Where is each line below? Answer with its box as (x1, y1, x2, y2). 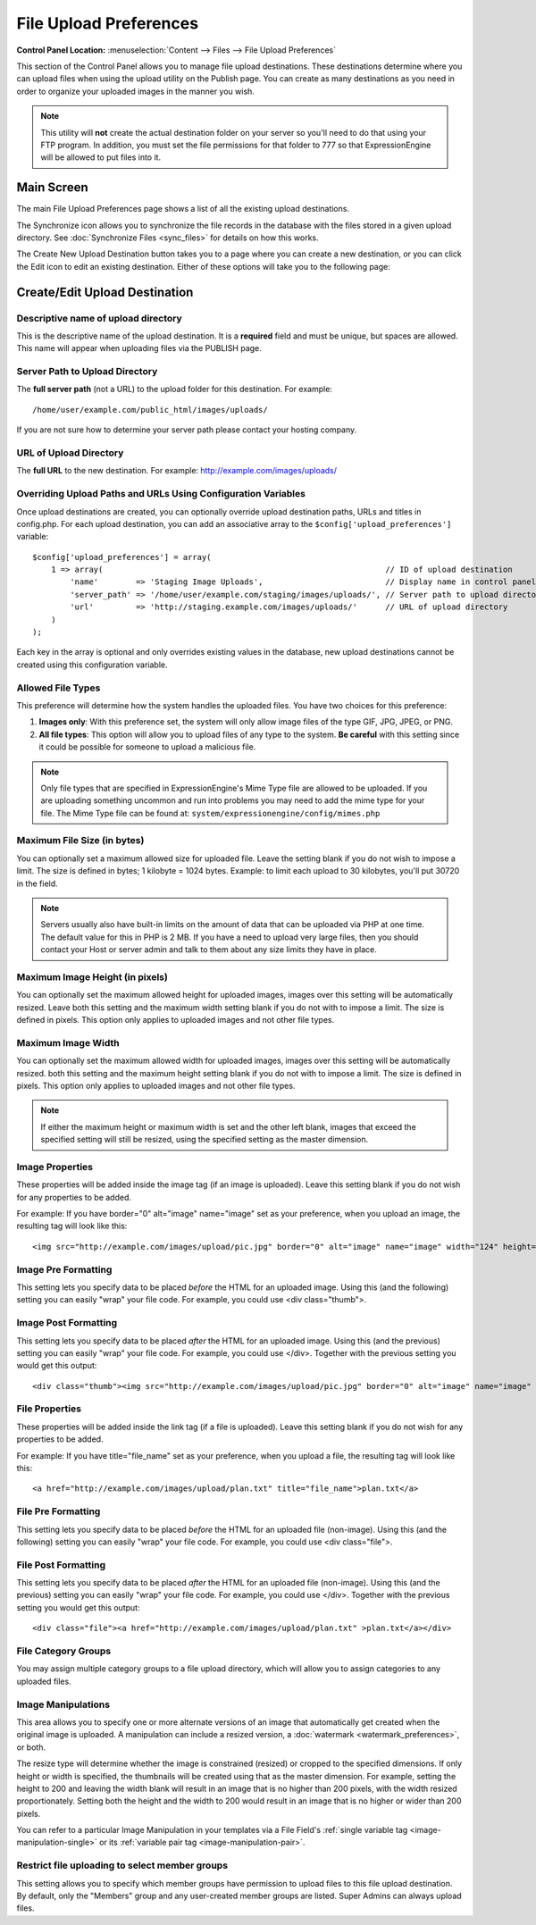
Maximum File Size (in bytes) (16, 834, 145, 847)
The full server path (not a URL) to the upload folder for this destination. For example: (16, 384, 332, 395)
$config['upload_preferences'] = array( (32, 552, 212, 562)
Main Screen (16, 180, 88, 196)
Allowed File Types (16, 682, 101, 694)
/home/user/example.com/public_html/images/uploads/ (32, 405, 268, 414)
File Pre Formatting (16, 1505, 101, 1518)
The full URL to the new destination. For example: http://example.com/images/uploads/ (16, 465, 338, 476)
